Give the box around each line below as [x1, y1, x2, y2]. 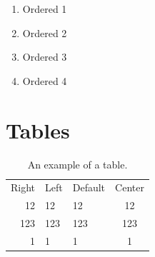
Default [72, 180, 106, 195]
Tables [6, 115, 70, 144]
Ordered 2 [22, 25, 67, 40]
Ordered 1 [22, 1, 67, 16]
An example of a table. [27, 156, 128, 171]
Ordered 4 [22, 73, 67, 88]
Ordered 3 [22, 49, 67, 64]
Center [115, 180, 144, 195]
